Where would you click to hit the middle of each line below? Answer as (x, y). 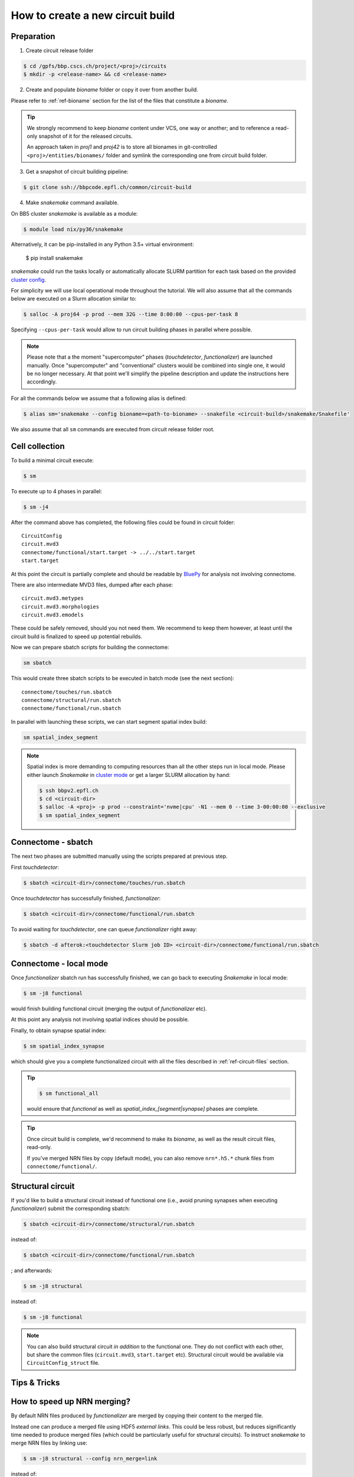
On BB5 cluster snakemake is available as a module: (74, 213)
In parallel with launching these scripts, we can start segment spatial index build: (109, 721)
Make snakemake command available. (72, 203)
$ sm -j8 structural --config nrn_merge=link (90, 1459)
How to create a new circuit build (93, 15)
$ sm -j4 (36, 507)
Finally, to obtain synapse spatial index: (59, 1030)
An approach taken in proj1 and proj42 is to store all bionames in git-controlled (122, 147)
